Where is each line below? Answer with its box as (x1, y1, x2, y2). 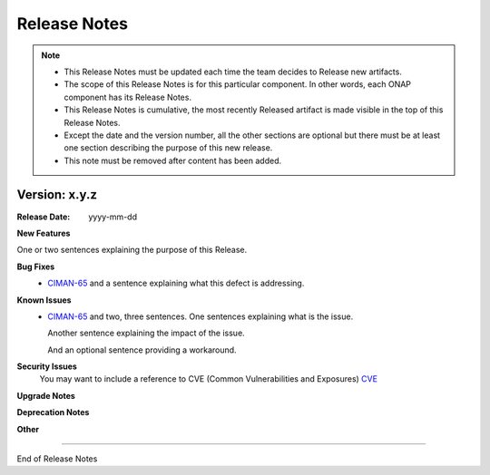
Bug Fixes (16, 261, 55, 272)
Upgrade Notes (16, 390, 76, 401)
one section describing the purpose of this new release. (64, 142, 273, 153)
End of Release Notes (16, 453, 98, 464)
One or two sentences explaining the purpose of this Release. (16, 245, 248, 256)
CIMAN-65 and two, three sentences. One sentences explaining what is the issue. (47, 311, 354, 322)
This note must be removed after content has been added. (64, 155, 281, 166)
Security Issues (16, 361, 77, 372)
